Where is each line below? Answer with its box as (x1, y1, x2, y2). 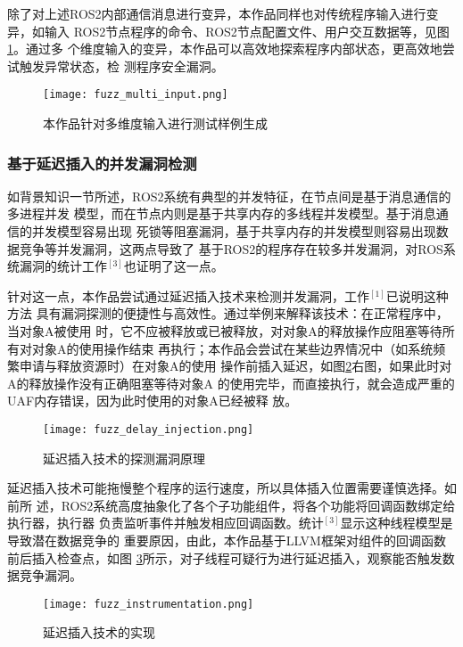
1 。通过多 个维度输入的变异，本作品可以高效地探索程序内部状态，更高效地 (7, 39, 442, 58)
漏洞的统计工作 (19, 257, 107, 275)
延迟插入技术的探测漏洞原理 (43, 448, 205, 467)
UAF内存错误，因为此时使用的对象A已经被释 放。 (7, 391, 298, 410)
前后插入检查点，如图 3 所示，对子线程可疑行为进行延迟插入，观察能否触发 (7, 548, 442, 567)
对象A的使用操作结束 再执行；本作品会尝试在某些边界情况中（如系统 (31, 339, 434, 357)
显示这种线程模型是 (340, 513, 453, 532)
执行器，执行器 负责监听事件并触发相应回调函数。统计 (7, 513, 324, 532)
